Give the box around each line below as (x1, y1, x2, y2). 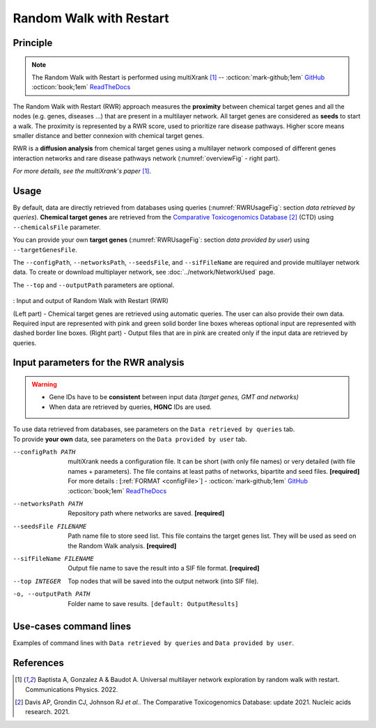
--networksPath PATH (13, 499, 84, 508)
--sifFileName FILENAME (13, 555, 94, 562)
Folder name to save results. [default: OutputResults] (68, 599, 240, 607)
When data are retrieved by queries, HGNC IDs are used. (49, 403, 212, 411)
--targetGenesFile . (13, 245, 78, 254)
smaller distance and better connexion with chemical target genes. (13, 131, 205, 139)
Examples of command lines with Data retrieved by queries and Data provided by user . (13, 639, 295, 647)
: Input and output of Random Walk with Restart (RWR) (13, 297, 169, 305)
